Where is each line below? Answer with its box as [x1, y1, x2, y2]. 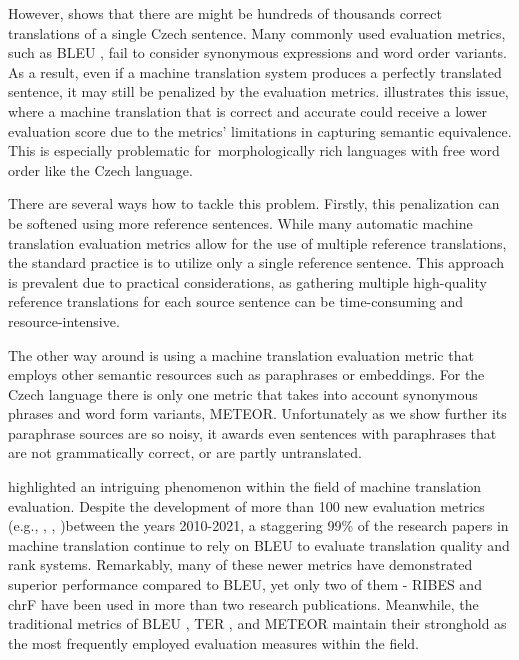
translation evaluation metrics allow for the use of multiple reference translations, [8, 232, 507, 253]
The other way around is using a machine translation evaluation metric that [8, 344, 474, 365]
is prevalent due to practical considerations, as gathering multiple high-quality [8, 271, 487, 292]
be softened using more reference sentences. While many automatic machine [8, 212, 473, 233]
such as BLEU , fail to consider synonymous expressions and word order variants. [8, 42, 507, 63]
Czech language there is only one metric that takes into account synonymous [8, 383, 478, 404]
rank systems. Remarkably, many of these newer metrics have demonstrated [8, 554, 473, 575]
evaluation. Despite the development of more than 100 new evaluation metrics [8, 495, 485, 516]
